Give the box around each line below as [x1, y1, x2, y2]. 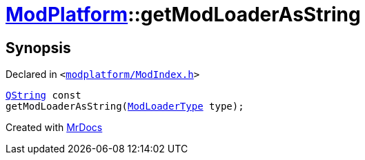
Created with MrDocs [6, 121, 103, 134]
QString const [6, 90, 81, 101]
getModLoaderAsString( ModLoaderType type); [6, 101, 244, 112]
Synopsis [6, 39, 71, 57]
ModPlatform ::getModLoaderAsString [6, 3, 361, 26]
